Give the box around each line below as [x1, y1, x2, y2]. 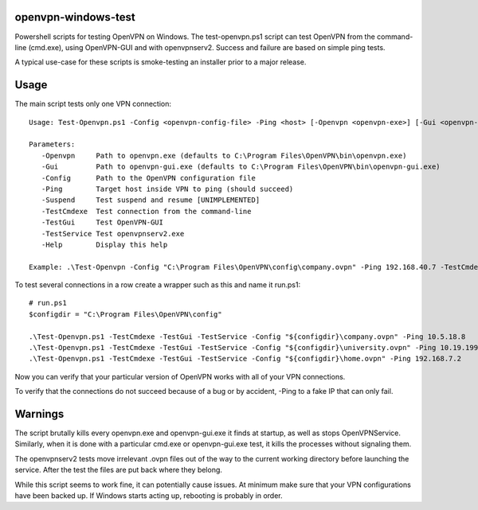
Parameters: [29, 140, 76, 149]
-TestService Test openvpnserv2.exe [41, 229, 185, 238]
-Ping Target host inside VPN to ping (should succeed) [41, 184, 294, 193]
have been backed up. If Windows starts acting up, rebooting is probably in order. [14, 491, 283, 500]
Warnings [14, 407, 65, 421]
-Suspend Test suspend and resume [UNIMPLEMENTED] [41, 196, 261, 204]
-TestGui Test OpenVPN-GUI [41, 218, 163, 227]
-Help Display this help [41, 239, 168, 249]
